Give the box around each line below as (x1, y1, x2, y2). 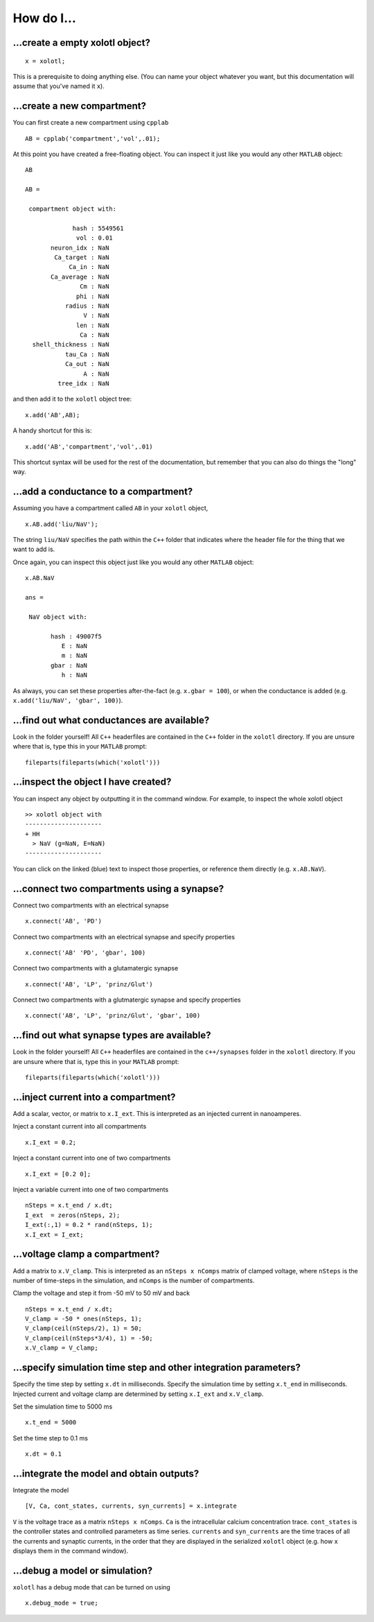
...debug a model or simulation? (12, 1564, 153, 1576)
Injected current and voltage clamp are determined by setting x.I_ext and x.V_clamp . (12, 1390, 264, 1398)
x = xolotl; (25, 57, 66, 65)
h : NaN (61, 671, 88, 679)
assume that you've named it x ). (12, 82, 105, 90)
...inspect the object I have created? (12, 776, 172, 788)
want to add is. (12, 545, 55, 554)
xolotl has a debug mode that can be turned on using (12, 1582, 171, 1591)
